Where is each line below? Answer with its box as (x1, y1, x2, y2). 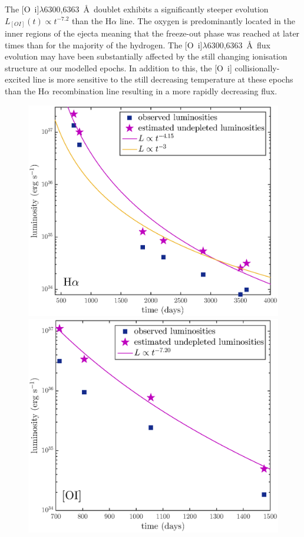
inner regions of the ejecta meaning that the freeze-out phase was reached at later (5, 27, 300, 39)
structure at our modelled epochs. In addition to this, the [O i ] (5, 61, 232, 74)
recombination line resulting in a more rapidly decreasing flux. (52, 85, 277, 97)
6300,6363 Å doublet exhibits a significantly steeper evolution (44, 3, 269, 15)
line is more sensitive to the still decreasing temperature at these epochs (32, 73, 293, 85)
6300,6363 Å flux (207, 38, 270, 51)
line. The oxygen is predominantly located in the (119, 14, 295, 27)
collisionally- (234, 61, 280, 74)
